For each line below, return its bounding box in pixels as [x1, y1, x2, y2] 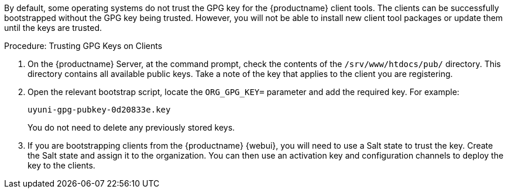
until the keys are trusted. [4, 23, 102, 33]
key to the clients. [28, 160, 95, 170]
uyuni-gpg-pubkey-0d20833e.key [28, 105, 171, 114]
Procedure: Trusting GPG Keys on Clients [4, 41, 163, 51]
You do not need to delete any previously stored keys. [28, 122, 235, 132]
